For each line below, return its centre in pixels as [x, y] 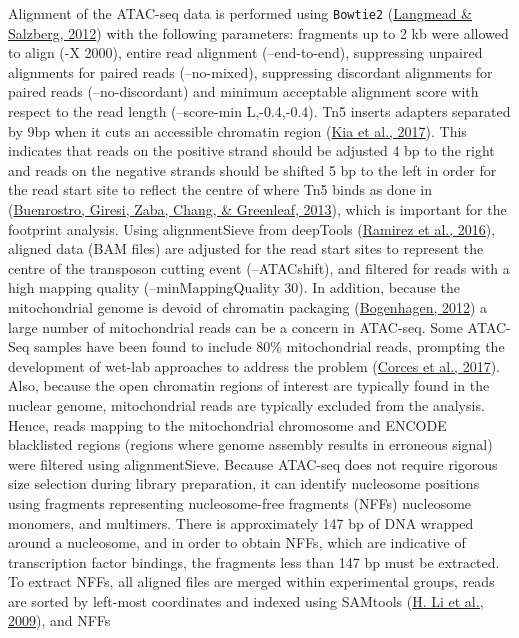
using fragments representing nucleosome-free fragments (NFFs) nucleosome [240, 502]
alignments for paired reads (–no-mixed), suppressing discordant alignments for [250, 71]
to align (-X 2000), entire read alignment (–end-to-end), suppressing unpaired [245, 52]
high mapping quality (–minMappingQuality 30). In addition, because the [234, 287]
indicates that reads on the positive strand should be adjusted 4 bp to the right [251, 150]
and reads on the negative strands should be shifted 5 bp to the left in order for [252, 169]
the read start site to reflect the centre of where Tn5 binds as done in [220, 189]
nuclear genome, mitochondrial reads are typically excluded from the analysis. [246, 404]
